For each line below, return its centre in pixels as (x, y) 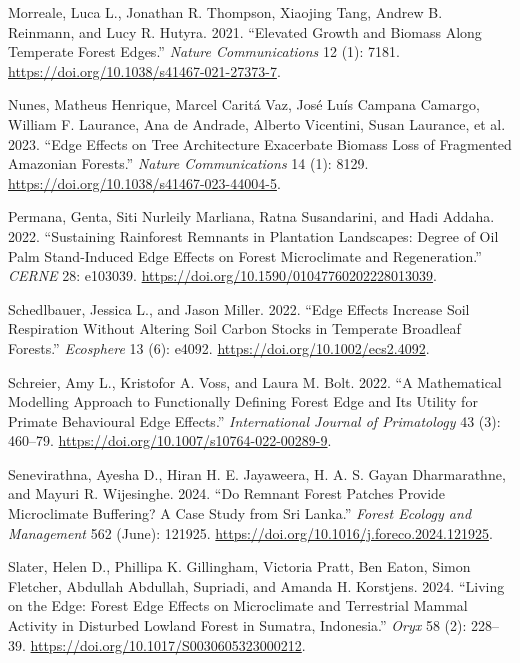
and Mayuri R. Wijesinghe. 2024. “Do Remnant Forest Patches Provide (227, 493)
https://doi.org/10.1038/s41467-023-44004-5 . (144, 182)
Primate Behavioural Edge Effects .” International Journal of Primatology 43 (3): (254, 420)
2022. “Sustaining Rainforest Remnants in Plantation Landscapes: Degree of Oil (253, 235)
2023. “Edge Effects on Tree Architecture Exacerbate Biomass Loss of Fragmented (260, 143)
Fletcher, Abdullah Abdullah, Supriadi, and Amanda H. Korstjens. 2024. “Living (256, 585)
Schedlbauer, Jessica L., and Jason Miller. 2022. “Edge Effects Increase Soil (239, 308)
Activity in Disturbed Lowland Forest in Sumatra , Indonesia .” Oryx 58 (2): (237, 625)
